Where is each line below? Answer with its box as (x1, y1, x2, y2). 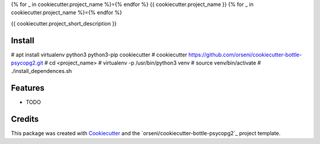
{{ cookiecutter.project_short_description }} (11, 20, 117, 27)
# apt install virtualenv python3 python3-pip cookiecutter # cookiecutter (11, 51, 188, 58)
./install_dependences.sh (11, 68, 72, 75)
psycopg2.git (11, 59, 44, 66)
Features (11, 83, 44, 93)
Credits (11, 114, 39, 124)
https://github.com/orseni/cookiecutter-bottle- (188, 51, 302, 58)
